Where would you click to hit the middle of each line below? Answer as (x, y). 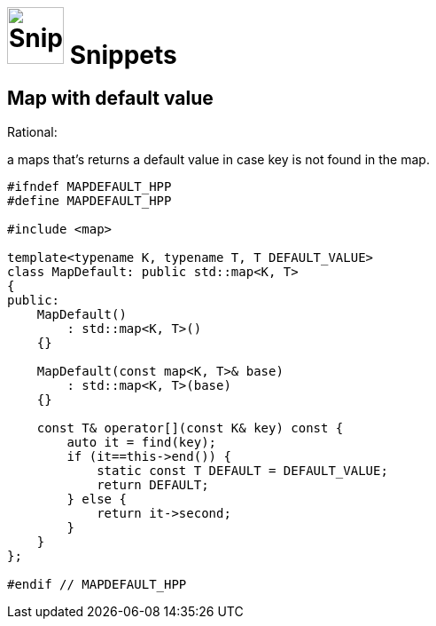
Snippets (123, 55)
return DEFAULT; (153, 485)
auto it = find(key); (142, 443)
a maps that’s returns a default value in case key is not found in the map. (218, 160)
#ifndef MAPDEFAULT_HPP (90, 187)
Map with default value (110, 98)
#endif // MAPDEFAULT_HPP (97, 585)
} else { (97, 499)
